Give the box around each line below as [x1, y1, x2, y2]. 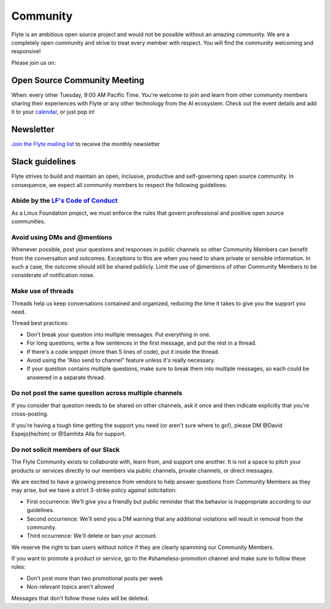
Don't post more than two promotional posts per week [26, 574, 164, 582]
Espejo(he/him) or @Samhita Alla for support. [11, 430, 126, 438]
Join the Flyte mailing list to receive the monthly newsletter [11, 140, 161, 148]
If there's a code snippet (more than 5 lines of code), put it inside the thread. [26, 348, 220, 355]
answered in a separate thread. [26, 373, 105, 381]
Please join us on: [11, 59, 56, 66]
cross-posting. [11, 410, 48, 418]
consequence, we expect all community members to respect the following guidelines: [11, 181, 227, 188]
